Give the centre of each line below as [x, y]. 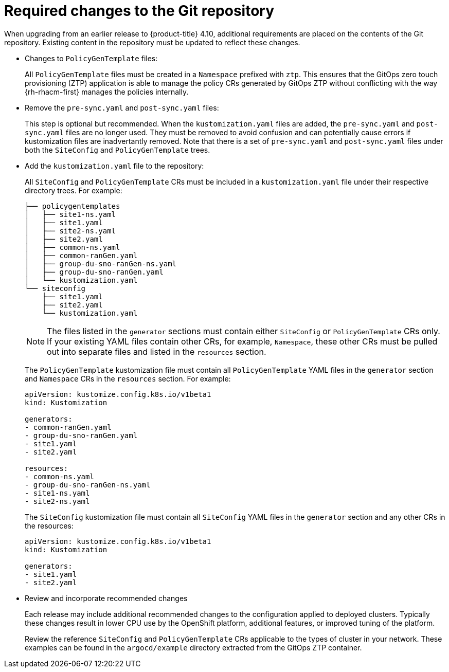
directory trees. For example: [74, 190]
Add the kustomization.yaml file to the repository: [114, 166]
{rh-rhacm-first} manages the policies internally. [107, 92]
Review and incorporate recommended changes [106, 598]
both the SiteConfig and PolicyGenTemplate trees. [118, 150]
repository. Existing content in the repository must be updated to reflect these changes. [152, 42]
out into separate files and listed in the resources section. [157, 351]
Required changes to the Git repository [139, 11]
